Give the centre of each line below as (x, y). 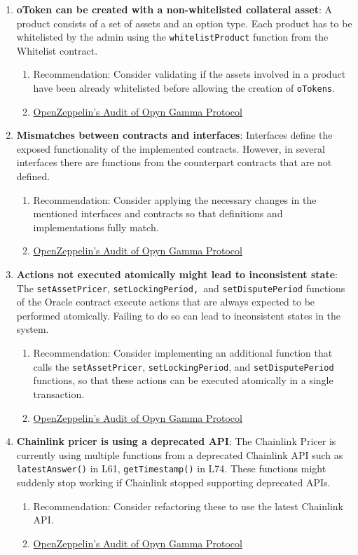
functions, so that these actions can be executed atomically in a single (183, 380)
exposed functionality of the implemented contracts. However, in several (171, 148)
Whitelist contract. (57, 50)
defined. (33, 176)
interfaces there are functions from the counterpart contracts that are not (174, 162)
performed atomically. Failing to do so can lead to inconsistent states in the (179, 315)
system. (33, 329)
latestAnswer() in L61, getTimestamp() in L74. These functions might (171, 468)
